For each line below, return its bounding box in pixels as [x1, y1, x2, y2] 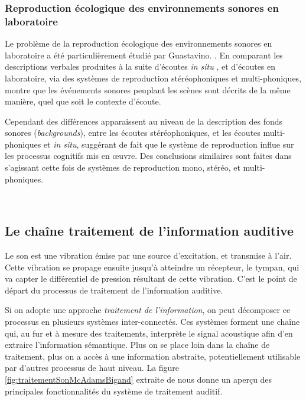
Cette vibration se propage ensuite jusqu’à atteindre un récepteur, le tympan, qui [5, 260, 300, 273]
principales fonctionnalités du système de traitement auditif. [5, 384, 223, 397]
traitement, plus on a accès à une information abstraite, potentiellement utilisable [5, 350, 301, 362]
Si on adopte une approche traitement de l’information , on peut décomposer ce [5, 304, 291, 316]
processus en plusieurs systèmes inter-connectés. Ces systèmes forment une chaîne [5, 315, 300, 328]
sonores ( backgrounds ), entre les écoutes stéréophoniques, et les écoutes [5, 126, 261, 139]
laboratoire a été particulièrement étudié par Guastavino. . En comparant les [5, 48, 283, 61]
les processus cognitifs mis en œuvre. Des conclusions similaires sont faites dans [5, 149, 292, 162]
